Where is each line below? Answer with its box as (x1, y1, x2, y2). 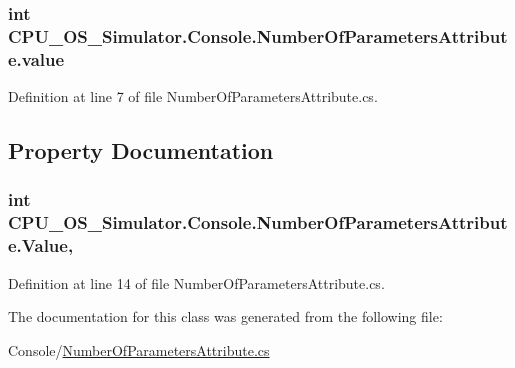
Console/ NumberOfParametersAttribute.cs (8, 339, 270, 360)
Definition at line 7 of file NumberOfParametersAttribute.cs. (8, 86, 378, 107)
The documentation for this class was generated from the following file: (8, 306, 443, 327)
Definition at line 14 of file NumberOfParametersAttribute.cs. (8, 272, 385, 293)
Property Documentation (8, 135, 274, 166)
